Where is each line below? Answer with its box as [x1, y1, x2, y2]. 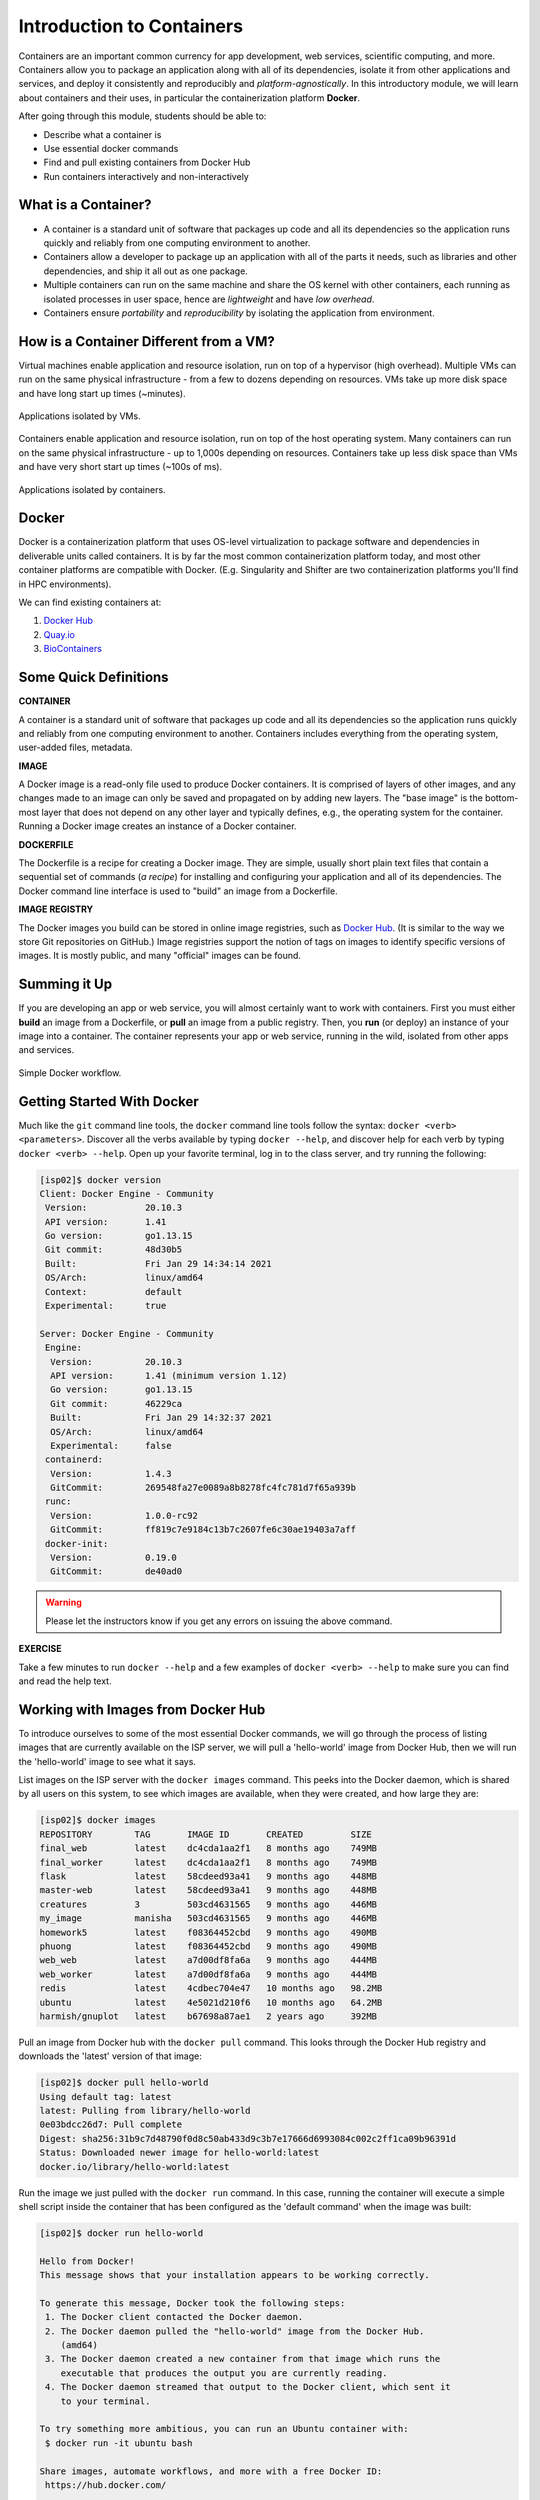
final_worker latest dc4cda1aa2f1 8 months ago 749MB [39, 1856, 378, 1868]
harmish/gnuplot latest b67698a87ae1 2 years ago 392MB [39, 2010, 378, 2022]
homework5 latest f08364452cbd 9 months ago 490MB [39, 1926, 378, 1938]
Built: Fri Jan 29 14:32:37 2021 [50, 1412, 272, 1424]
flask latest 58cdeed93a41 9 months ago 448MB [39, 1871, 378, 1882]
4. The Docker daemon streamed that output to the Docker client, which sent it [45, 2381, 452, 2393]
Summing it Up [18, 976, 113, 993]
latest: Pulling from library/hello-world [39, 2105, 251, 2117]
